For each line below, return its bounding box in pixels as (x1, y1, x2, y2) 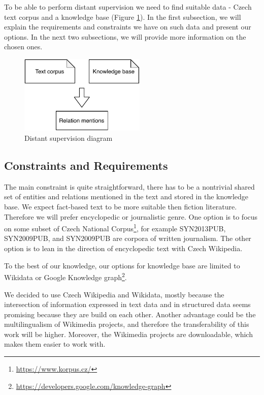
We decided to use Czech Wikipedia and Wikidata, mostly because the (4, 289, 224, 299)
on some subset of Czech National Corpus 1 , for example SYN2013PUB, (4, 222, 226, 233)
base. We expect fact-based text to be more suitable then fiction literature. (4, 201, 237, 212)
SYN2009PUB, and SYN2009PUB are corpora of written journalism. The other (4, 233, 251, 244)
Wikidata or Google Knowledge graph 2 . (4, 270, 127, 282)
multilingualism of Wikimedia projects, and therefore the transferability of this (4, 319, 249, 329)
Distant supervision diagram (24, 133, 113, 143)
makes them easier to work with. (4, 339, 106, 349)
